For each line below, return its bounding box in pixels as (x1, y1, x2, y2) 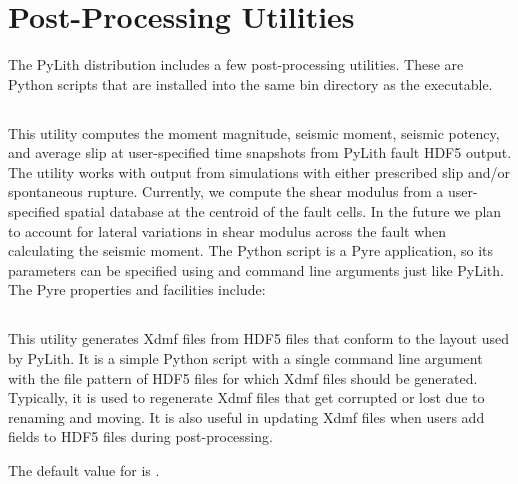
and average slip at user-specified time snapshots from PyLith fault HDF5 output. (8, 142, 512, 163)
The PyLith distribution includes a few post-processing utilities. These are (8, 54, 464, 75)
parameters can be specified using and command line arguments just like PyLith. (8, 259, 504, 280)
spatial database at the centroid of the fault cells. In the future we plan (64, 201, 502, 222)
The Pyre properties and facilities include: (8, 279, 266, 300)
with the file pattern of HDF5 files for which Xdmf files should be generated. (8, 367, 478, 388)
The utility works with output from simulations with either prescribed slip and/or (8, 161, 510, 182)
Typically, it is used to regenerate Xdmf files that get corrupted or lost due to (8, 387, 485, 408)
